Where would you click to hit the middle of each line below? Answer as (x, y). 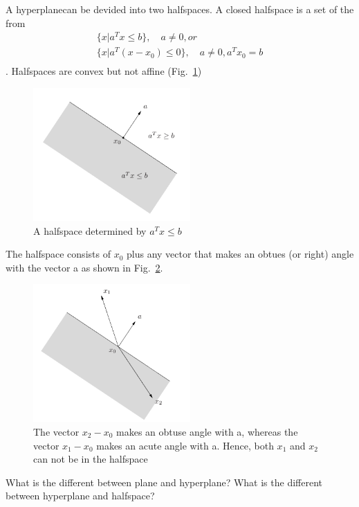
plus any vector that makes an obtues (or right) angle (240, 254)
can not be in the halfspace (91, 459)
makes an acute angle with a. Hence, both (185, 445)
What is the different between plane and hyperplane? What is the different (164, 482)
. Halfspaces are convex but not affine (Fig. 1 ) (104, 71)
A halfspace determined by (90, 230)
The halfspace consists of (58, 254)
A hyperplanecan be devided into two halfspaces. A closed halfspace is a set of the (180, 9)
